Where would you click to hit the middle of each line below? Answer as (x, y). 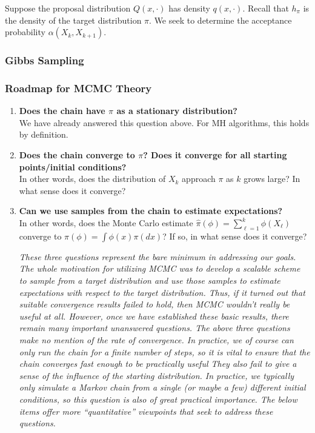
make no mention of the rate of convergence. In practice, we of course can (156, 339)
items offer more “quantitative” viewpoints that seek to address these (146, 411)
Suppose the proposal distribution (68, 8)
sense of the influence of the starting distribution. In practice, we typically (157, 375)
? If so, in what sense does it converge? (235, 236)
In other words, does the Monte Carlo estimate (106, 223)
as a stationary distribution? (177, 111)
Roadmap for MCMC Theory (78, 88)
